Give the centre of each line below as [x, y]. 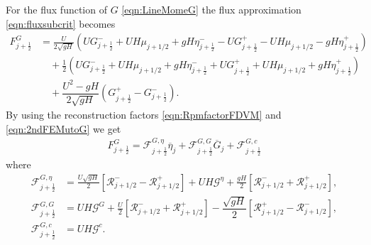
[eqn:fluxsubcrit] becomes [61, 23]
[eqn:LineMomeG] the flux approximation [211, 9]
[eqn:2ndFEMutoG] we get [63, 128]
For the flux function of [56, 9]
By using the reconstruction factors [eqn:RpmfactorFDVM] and [144, 115]
